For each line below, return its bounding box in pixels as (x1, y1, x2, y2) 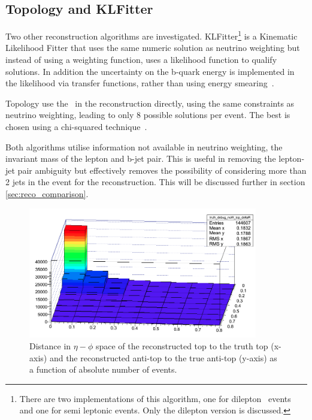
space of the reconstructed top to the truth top (95, 339, 268, 352)
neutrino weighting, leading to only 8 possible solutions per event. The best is (5, 108, 290, 121)
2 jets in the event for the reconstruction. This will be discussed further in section (5, 176, 305, 188)
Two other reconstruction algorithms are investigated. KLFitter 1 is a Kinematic (5, 28, 298, 42)
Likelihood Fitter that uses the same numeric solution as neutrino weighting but (5, 41, 300, 54)
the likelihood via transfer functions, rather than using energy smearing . (5, 77, 274, 89)
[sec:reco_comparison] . (5, 187, 89, 200)
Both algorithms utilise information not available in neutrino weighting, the (5, 140, 283, 153)
